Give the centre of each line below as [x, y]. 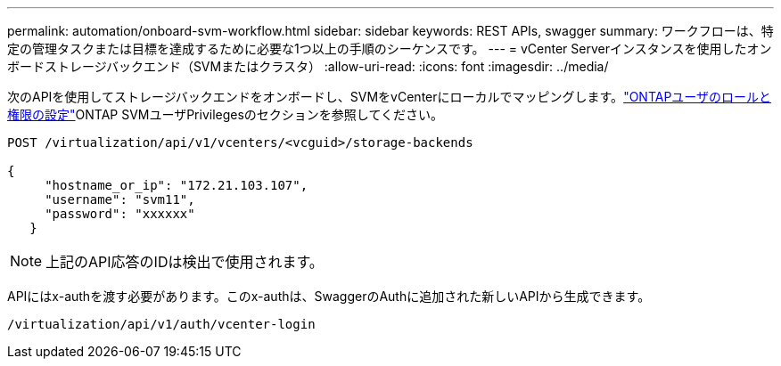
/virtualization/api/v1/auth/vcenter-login [161, 324]
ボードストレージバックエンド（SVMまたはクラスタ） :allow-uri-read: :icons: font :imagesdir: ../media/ [308, 66]
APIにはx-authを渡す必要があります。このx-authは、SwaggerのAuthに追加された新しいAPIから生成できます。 [329, 296]
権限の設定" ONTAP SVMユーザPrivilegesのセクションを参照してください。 [226, 114]
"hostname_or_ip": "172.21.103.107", [177, 185]
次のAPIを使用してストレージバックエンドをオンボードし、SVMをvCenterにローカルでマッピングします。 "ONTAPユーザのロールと [390, 97]
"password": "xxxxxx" [120, 214]
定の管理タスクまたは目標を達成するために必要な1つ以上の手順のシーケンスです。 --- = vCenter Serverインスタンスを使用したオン [390, 49]
